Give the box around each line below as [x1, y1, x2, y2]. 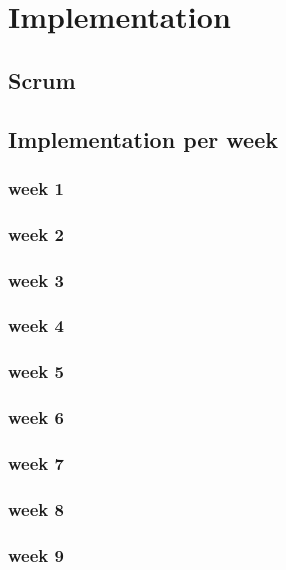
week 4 [8, 313, 64, 338]
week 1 [8, 175, 64, 200]
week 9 [8, 542, 64, 567]
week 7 [8, 450, 64, 475]
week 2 [8, 221, 64, 246]
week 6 [8, 405, 64, 430]
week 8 [8, 496, 64, 521]
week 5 [8, 359, 64, 384]
